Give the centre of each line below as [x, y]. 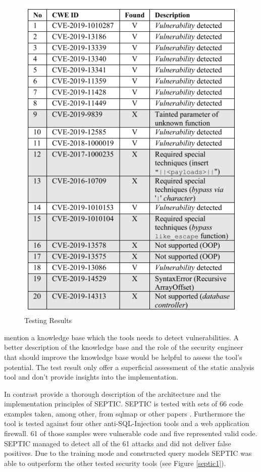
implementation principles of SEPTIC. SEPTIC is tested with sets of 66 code [124, 404]
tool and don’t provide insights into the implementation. [91, 377]
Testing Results [48, 320]
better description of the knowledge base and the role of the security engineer [124, 347]
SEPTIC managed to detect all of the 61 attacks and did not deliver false [118, 443]
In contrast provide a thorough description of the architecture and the [112, 394]
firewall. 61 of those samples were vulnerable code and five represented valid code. [131, 433]
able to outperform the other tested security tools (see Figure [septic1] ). [115, 463]
